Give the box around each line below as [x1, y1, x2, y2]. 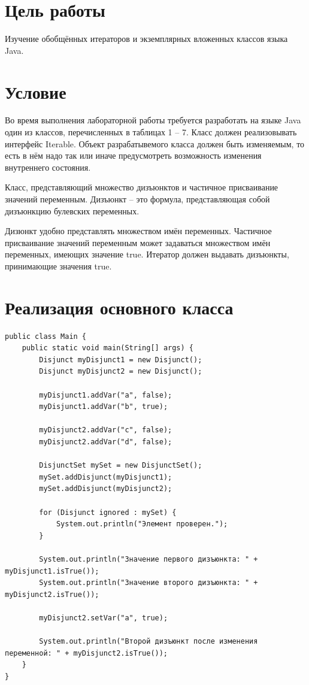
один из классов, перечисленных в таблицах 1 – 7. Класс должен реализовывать [5, 126, 297, 138]
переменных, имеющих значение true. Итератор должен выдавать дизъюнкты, [5, 248, 289, 260]
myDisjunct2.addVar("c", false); [39, 426, 172, 435]
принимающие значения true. [5, 259, 112, 272]
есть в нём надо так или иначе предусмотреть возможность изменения [5, 149, 262, 162]
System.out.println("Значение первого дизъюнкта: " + [39, 554, 258, 563]
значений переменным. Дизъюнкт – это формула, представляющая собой [5, 193, 270, 205]
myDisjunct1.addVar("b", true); [39, 402, 168, 411]
